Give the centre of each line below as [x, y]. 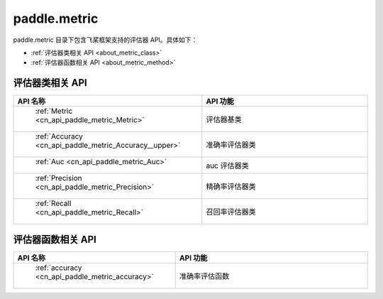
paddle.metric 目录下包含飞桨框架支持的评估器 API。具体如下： [105, 40]
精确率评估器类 [231, 187]
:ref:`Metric [54, 112]
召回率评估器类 [231, 212]
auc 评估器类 [227, 165]
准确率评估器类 [231, 145]
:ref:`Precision [59, 178]
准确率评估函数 [205, 276]
